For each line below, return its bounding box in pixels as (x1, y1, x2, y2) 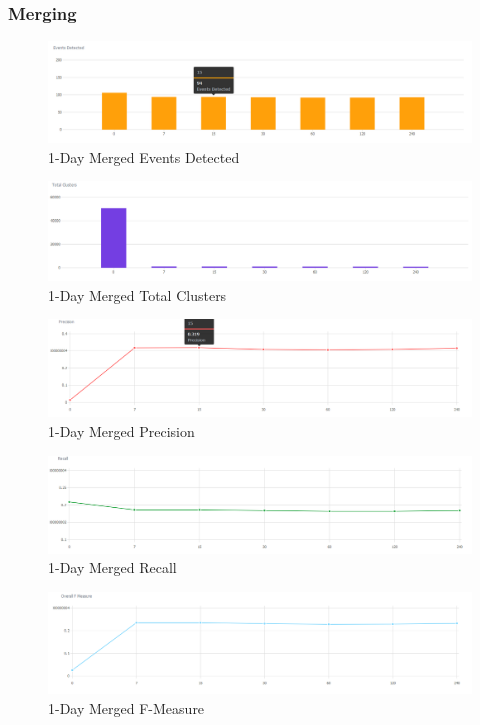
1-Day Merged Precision (48, 420, 195, 441)
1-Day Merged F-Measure (48, 697, 205, 718)
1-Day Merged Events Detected (48, 146, 240, 167)
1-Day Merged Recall (48, 557, 177, 578)
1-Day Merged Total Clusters (48, 284, 227, 305)
